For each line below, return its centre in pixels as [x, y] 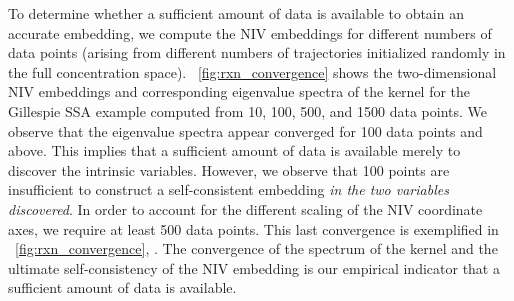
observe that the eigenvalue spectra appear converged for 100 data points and [245, 130]
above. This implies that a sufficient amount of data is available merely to [234, 150]
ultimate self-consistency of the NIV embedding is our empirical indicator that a [254, 267]
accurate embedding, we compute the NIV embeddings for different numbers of [250, 32]
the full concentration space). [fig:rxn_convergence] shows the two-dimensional [252, 71]
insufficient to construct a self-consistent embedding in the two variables [228, 189]
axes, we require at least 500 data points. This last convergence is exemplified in [253, 228]
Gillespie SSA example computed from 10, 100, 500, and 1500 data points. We [248, 110]
